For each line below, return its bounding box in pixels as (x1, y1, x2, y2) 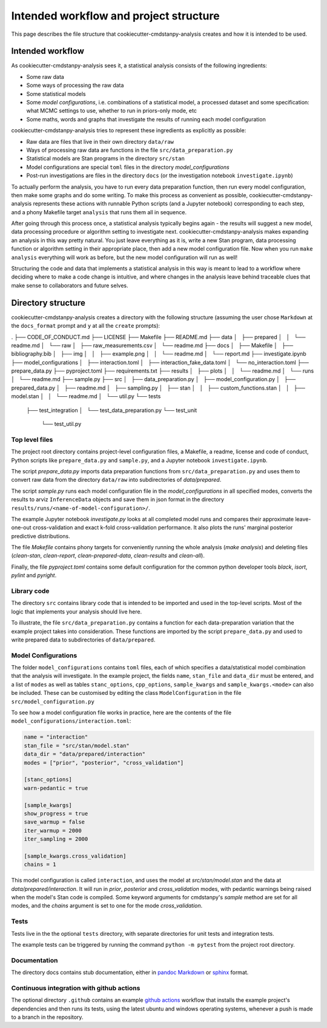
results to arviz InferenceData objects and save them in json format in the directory (11, 496, 224, 503)
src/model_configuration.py (11, 698, 95, 705)
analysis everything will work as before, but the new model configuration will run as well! (11, 254, 238, 261)
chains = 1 (24, 861, 56, 868)
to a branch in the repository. (11, 1013, 84, 1021)
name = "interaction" (24, 734, 88, 740)
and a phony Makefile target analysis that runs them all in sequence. (11, 208, 187, 215)
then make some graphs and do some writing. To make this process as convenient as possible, (11, 191, 248, 198)
